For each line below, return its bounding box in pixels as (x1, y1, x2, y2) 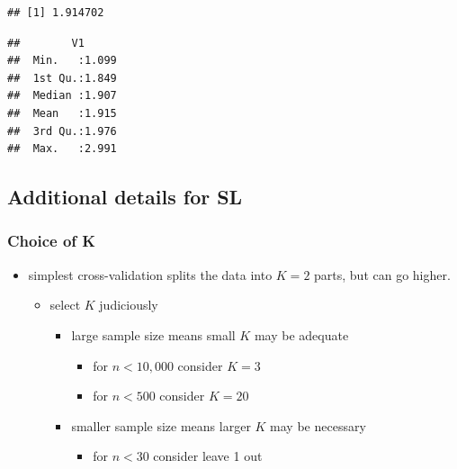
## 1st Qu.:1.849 (7, 71, 117, 85)
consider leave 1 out (153, 446, 263, 465)
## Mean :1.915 (7, 106, 117, 120)
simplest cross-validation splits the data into (28, 265, 273, 284)
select (49, 295, 81, 314)
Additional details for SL (7, 183, 243, 211)
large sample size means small (71, 325, 236, 344)
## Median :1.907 (7, 89, 117, 103)
